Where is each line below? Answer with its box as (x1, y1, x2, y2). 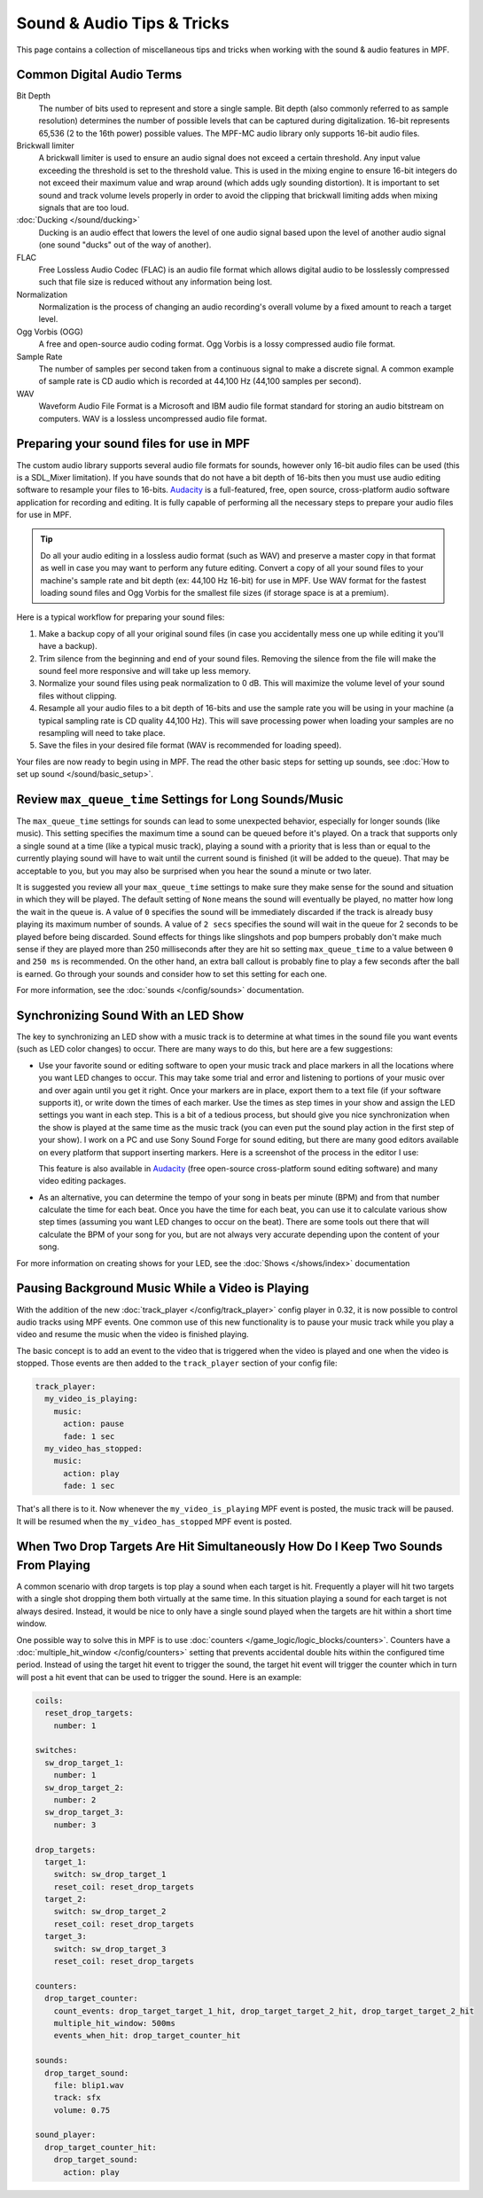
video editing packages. (38, 1176, 127, 1186)
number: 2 (53, 1795, 97, 1804)
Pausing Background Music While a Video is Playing (16, 1281, 309, 1296)
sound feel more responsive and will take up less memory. (38, 665, 252, 676)
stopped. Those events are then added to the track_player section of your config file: (16, 1357, 338, 1369)
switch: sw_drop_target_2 (53, 1906, 167, 1917)
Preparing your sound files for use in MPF (16, 436, 251, 451)
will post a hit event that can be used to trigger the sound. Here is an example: (16, 1671, 302, 1682)
